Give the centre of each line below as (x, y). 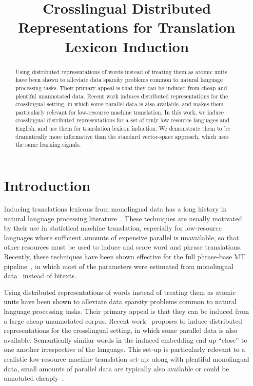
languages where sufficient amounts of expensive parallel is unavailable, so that (122, 237)
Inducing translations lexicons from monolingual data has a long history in (116, 209)
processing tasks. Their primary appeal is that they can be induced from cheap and (121, 87)
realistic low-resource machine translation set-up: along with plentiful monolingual (126, 358)
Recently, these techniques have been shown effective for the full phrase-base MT (125, 257)
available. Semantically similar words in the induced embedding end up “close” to (126, 339)
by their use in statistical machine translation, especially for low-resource (113, 228)
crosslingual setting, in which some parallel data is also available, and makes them (119, 104)
